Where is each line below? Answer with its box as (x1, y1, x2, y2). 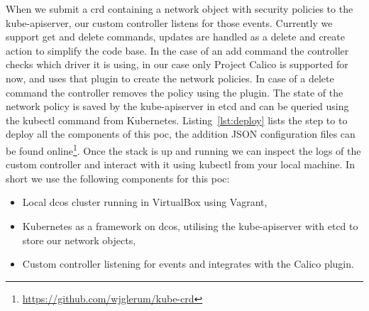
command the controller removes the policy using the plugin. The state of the (6, 84, 343, 99)
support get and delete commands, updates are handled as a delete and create (6, 29, 345, 44)
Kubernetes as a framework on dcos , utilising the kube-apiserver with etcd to (22, 218, 358, 233)
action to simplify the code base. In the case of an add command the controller (6, 43, 349, 58)
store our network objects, (22, 232, 136, 247)
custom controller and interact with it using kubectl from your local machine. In (6, 157, 355, 172)
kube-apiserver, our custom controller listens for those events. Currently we (6, 15, 333, 30)
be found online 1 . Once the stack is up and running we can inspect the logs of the (6, 141, 361, 158)
